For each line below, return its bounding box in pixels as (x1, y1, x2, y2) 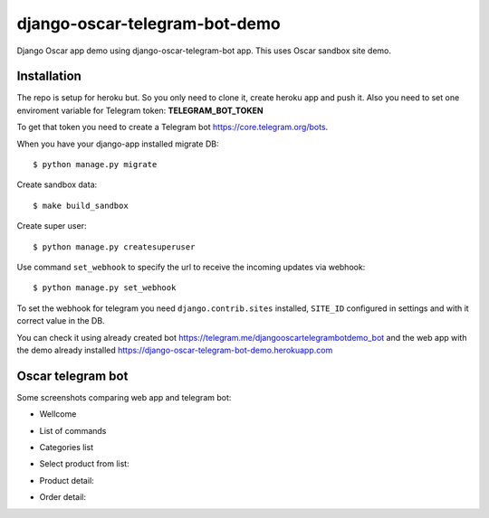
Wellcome (39, 409, 77, 419)
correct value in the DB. (16, 316, 105, 326)
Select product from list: (39, 458, 130, 469)
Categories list (39, 442, 94, 452)
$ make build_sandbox (33, 200, 129, 211)
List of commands (39, 425, 107, 436)
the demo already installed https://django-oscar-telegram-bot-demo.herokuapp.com (16, 344, 333, 355)
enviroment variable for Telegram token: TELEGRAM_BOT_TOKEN (16, 105, 264, 116)
